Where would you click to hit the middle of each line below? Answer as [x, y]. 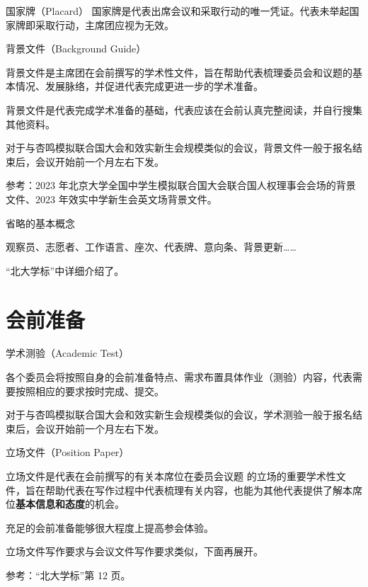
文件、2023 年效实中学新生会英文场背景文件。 [111, 199]
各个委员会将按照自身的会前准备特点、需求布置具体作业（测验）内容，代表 [179, 377]
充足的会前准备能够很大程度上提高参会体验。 [110, 527]
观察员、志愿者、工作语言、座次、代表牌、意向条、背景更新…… [151, 247]
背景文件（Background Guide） [76, 49]
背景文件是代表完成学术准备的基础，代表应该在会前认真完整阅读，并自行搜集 [184, 109]
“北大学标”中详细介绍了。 [65, 270]
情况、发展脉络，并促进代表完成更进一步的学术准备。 [139, 86]
